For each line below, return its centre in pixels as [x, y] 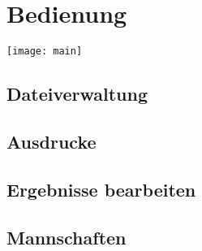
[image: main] [45, 52]
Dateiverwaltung [77, 94]
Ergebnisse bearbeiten [101, 189]
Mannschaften [67, 237]
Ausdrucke [52, 141]
